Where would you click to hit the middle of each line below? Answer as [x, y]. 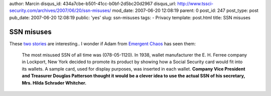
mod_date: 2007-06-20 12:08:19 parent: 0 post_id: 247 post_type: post [185, 10]
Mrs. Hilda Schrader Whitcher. [54, 83]
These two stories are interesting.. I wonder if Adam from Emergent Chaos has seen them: [102, 44]
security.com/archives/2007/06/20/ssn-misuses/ [60, 10]
